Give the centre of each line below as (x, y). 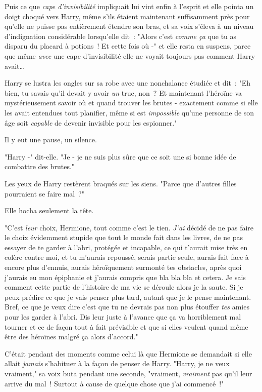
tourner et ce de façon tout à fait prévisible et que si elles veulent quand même (126, 326)
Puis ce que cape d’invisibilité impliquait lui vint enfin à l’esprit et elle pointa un (129, 6)
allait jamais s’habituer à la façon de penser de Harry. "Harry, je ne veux (117, 363)
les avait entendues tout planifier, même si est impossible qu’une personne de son (129, 112)
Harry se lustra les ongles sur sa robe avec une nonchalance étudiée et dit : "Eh (128, 83)
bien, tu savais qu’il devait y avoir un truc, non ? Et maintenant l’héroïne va (123, 92)
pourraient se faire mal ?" (44, 193)
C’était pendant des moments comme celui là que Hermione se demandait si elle (128, 353)
